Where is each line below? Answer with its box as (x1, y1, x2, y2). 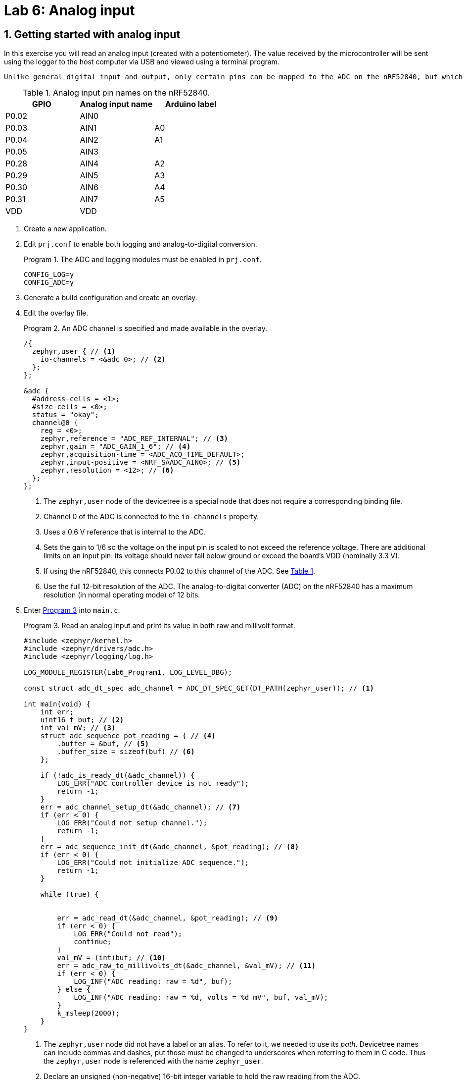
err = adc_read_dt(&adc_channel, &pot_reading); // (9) (57, 914, 279, 922)
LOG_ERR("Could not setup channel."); (57, 819, 207, 827)
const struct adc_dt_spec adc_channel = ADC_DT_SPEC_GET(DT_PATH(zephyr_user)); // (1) (24, 684, 374, 693)
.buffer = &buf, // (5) (57, 740, 149, 748)
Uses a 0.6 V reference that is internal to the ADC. (44, 528, 206, 537)
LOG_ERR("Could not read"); (74, 930, 183, 938)
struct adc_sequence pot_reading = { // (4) (40, 732, 216, 740)
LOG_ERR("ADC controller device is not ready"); (57, 779, 249, 788)
